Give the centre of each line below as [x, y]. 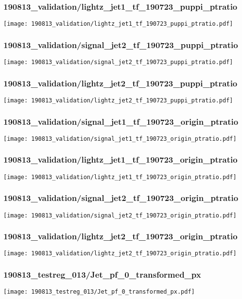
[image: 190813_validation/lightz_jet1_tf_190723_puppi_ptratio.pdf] [118, 24]
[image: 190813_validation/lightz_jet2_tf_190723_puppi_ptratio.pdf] [118, 100]
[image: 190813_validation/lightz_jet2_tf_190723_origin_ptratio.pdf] [120, 254]
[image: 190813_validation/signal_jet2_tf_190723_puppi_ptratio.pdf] [118, 62]
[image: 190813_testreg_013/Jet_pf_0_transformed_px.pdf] [99, 292]
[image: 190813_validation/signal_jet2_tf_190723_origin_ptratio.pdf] [120, 215]
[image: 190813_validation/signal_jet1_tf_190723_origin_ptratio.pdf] [120, 139]
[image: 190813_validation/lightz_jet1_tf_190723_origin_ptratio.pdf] [120, 177]
